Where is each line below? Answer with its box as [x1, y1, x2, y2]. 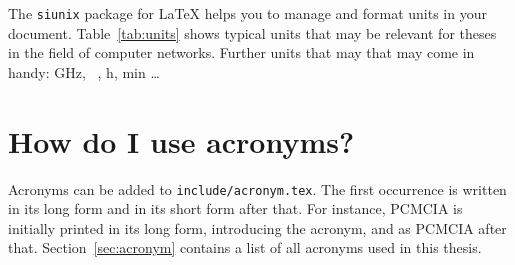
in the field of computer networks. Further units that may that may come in [8, 42, 475, 63]
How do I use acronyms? [8, 120, 355, 161]
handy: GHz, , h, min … [8, 61, 160, 82]
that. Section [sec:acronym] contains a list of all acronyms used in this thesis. [8, 237, 482, 258]
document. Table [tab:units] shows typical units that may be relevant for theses [8, 22, 497, 43]
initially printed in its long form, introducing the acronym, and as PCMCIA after [8, 217, 507, 238]
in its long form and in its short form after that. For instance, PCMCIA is [8, 198, 463, 219]
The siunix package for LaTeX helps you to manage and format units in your [8, 3, 487, 23]
